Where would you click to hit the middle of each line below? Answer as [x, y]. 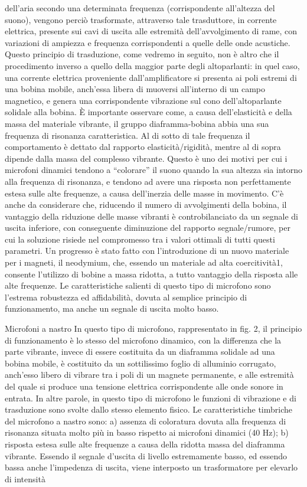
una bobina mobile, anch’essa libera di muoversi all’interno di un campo [135, 89]
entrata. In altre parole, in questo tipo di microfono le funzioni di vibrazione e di [151, 398]
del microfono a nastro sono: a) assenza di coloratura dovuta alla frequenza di [146, 421]
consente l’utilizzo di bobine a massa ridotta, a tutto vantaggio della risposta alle [151, 274]
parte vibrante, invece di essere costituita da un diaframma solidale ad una [140, 352]
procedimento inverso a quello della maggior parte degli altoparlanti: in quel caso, [152, 65]
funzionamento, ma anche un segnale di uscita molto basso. [112, 308]
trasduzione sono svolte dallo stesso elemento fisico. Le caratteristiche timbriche [149, 409]
